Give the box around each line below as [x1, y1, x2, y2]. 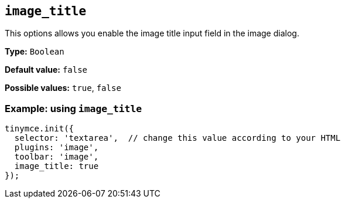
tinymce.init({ [5, 124, 74, 134]
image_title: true [14, 161, 99, 171]
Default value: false [5, 65, 88, 75]
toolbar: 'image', [14, 152, 99, 162]
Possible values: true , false [5, 83, 121, 93]
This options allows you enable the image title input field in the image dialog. [5, 28, 299, 39]
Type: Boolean [5, 46, 64, 57]
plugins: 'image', [14, 143, 99, 153]
